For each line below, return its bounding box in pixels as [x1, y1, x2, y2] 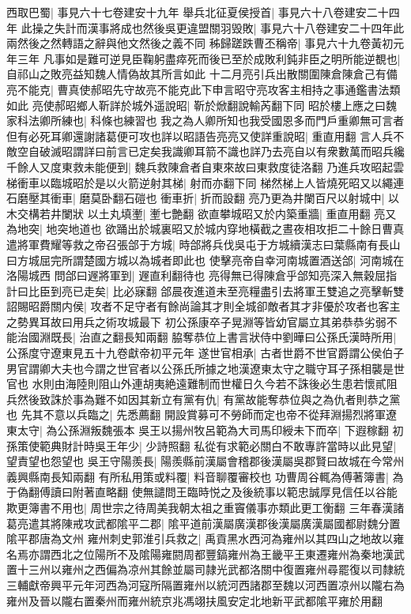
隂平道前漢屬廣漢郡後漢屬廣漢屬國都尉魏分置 [168, 514, 401, 531]
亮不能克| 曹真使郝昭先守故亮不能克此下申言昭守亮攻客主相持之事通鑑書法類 [6, 81, 401, 97]
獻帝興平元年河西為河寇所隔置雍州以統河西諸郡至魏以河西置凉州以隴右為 [28, 576, 405, 593]
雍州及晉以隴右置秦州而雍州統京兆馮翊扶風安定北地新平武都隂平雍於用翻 [6, 592, 383, 608]
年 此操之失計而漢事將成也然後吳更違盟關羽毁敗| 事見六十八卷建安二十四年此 [6, 19, 405, 36]
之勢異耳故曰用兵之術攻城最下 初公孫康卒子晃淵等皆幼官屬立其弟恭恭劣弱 [6, 313, 386, 330]
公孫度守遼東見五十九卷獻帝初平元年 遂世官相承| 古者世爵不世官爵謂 [6, 345, 360, 361]
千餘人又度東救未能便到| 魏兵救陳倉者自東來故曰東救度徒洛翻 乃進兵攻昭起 [6, 158, 394, 175]
